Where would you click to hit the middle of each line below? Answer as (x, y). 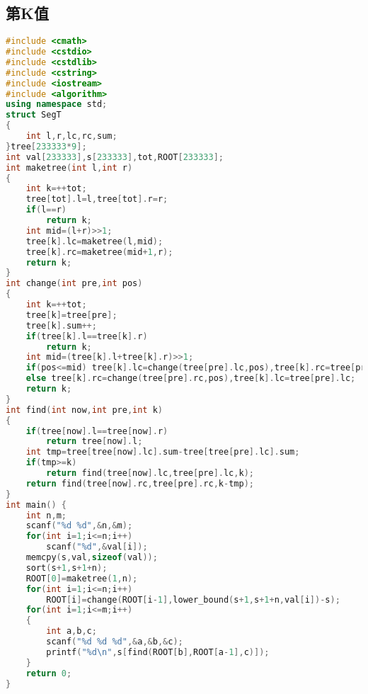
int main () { (36, 505)
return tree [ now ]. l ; (94, 442)
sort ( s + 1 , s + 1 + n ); (67, 568)
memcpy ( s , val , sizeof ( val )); (92, 558)
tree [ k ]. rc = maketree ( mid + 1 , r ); (99, 252)
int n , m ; (46, 515)
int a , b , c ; (71, 631)
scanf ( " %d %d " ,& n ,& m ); (79, 526)
